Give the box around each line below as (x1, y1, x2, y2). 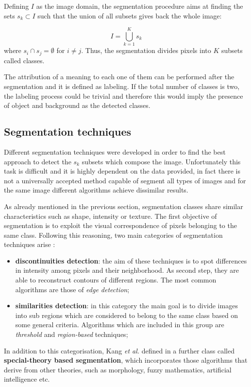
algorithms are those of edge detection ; (15, 284, 130, 294)
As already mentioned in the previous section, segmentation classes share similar (4, 201, 243, 211)
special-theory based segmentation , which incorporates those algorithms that (4, 355, 248, 365)
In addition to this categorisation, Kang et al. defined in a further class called (4, 345, 234, 355)
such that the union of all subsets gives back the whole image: (37, 10, 222, 20)
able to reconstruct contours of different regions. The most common (15, 275, 217, 285)
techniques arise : (4, 239, 55, 249)
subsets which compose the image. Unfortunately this (82, 156, 241, 166)
